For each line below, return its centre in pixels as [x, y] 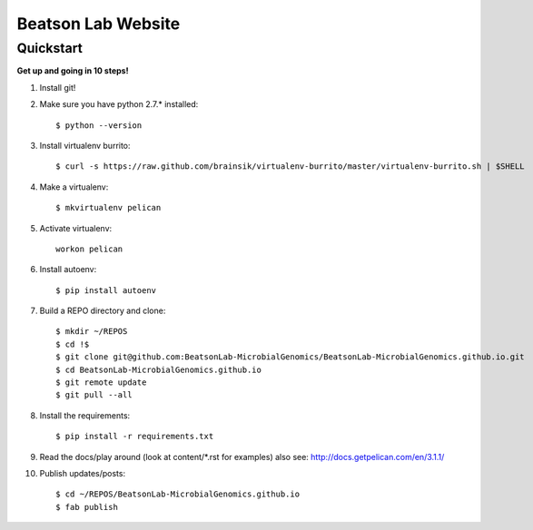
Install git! [58, 87]
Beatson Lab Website [99, 24]
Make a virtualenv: [74, 187]
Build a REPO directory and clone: [103, 311]
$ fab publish [87, 507]
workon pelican [89, 249]
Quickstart [50, 48]
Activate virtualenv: [76, 228]
